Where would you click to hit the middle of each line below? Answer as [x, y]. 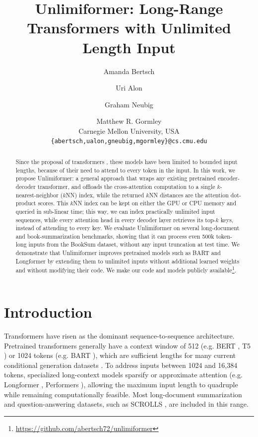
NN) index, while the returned [105, 195]
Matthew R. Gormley [129, 121]
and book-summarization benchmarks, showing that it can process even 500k [115, 236]
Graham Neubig [129, 104]
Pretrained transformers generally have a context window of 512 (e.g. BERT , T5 [127, 345]
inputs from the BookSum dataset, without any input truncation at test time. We [134, 244]
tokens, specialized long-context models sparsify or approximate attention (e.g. [123, 375]
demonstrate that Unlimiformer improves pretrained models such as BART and [118, 253]
